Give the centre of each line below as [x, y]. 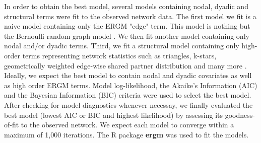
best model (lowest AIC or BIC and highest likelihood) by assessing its [114, 115]
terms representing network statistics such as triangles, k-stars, [119, 55]
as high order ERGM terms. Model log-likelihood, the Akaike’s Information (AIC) [131, 85]
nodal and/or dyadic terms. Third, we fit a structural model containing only [122, 46]
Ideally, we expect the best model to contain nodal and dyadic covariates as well [128, 75]
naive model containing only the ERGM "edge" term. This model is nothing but [127, 26]
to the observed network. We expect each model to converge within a [127, 125]
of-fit [12, 125]
